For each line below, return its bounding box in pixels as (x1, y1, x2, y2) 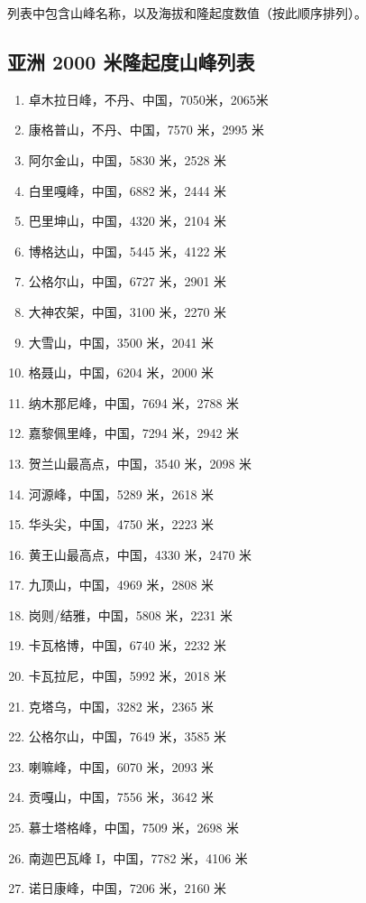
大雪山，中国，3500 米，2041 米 (28, 332, 215, 351)
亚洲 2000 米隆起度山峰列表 (7, 47, 255, 75)
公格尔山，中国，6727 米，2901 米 (28, 272, 227, 291)
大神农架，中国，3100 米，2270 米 (28, 302, 227, 321)
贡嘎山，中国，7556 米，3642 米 (28, 787, 215, 806)
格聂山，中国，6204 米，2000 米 (28, 363, 215, 382)
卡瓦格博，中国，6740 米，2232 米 (28, 636, 227, 655)
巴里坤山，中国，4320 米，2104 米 (28, 211, 227, 230)
